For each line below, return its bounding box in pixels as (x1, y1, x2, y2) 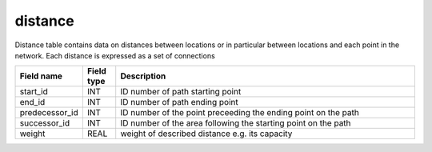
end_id (19, 97, 46, 108)
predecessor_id (19, 107, 79, 118)
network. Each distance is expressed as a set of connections (14, 50, 215, 60)
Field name (19, 70, 63, 82)
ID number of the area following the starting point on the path (120, 118, 351, 129)
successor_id (19, 118, 70, 129)
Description (120, 70, 166, 82)
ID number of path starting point (120, 86, 242, 98)
